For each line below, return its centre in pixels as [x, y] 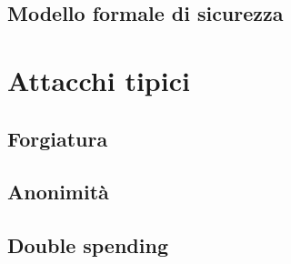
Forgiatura [58, 138]
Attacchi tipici [99, 80]
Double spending [88, 245]
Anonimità [58, 192]
